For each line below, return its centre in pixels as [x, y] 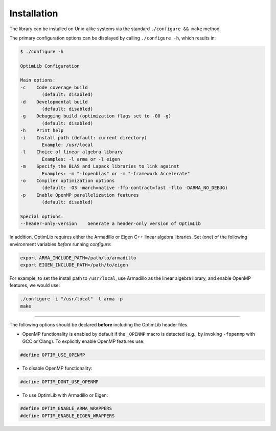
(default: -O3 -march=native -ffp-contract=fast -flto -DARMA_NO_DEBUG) [135, 188]
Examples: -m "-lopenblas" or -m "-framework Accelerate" [116, 173]
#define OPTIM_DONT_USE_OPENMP [60, 382]
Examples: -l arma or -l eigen [81, 159]
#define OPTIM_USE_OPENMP [53, 355]
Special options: [42, 216]
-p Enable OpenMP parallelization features [79, 195]
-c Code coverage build [54, 87]
